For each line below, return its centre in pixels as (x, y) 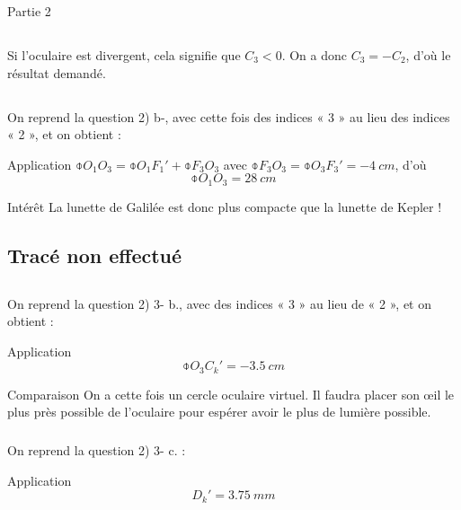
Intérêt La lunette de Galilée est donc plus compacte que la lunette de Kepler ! (225, 206)
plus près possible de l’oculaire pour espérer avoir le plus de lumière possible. (219, 412)
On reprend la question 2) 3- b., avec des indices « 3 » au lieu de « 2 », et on (220, 303)
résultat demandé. (57, 72)
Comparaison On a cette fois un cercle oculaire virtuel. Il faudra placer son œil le (231, 394)
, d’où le (428, 54)
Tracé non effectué (95, 255)
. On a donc (314, 54)
